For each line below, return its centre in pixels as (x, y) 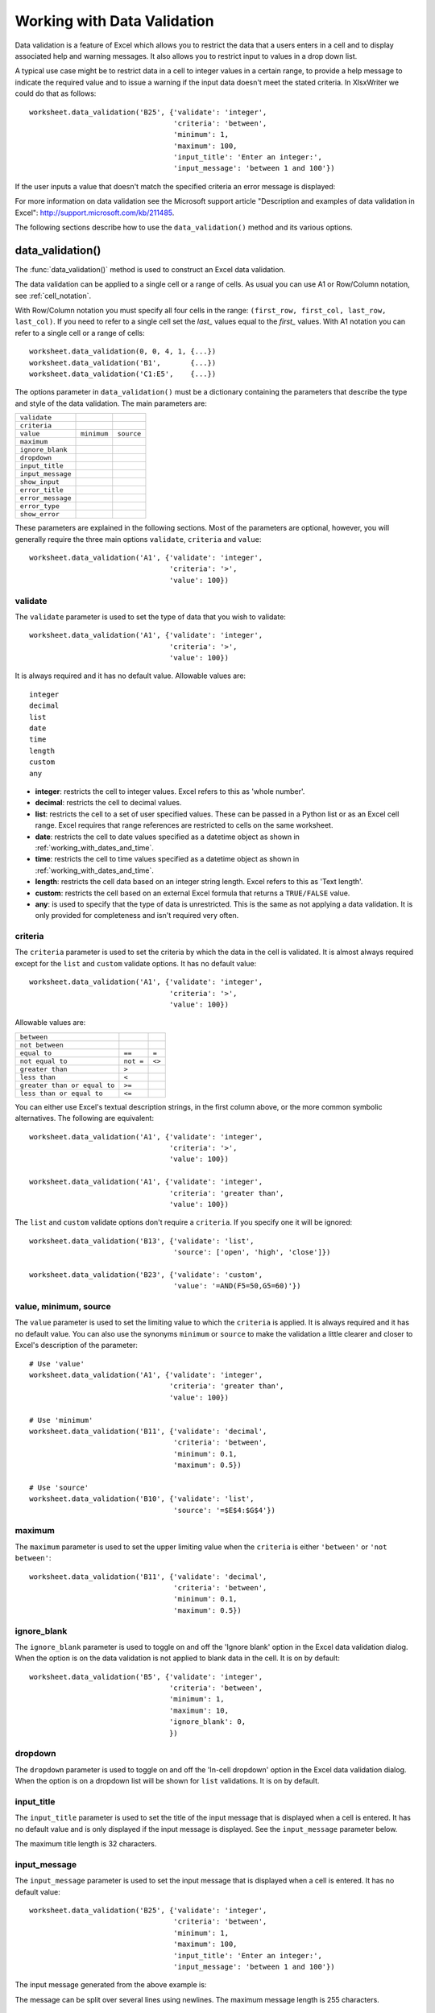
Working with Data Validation (114, 21)
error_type (40, 506)
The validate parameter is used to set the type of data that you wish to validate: (150, 617)
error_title (41, 490)
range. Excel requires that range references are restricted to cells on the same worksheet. (184, 825)
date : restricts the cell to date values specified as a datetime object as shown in (167, 837)
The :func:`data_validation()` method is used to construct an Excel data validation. (150, 269)
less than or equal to (62, 1093)
